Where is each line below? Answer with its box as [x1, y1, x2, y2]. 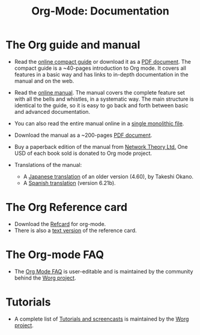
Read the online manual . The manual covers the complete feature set [14, 89, 186, 96]
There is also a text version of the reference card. [14, 227, 137, 234]
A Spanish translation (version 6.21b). [23, 179, 116, 186]
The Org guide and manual [5, 38, 141, 52]
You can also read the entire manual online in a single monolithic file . [14, 119, 184, 127]
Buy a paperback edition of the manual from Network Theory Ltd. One [14, 143, 188, 150]
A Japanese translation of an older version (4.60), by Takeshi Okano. [23, 173, 193, 180]
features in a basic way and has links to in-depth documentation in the [14, 70, 189, 78]
